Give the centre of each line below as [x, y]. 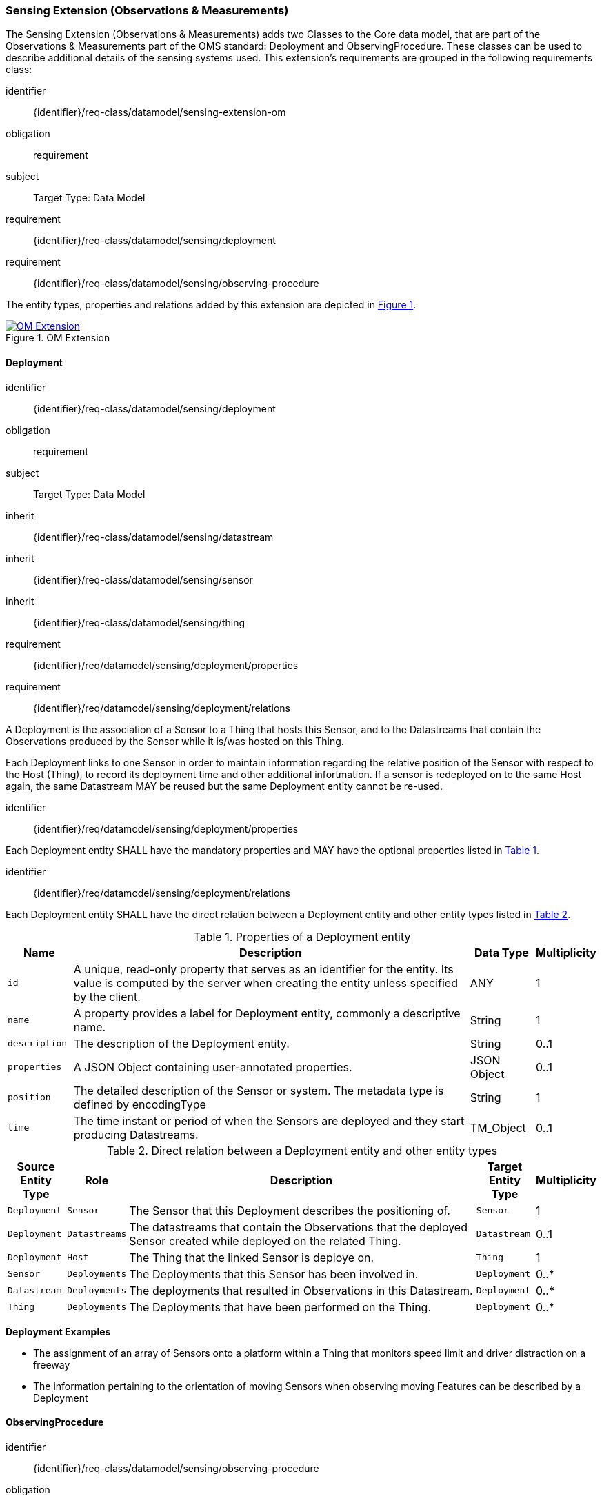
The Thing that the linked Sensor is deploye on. [252, 1257]
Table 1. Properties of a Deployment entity [302, 936]
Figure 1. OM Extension [58, 338]
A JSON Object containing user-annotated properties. [213, 1067]
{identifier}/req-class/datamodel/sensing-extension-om [160, 112]
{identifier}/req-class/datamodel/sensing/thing [139, 622]
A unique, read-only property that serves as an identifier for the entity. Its [263, 969]
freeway [52, 1364]
